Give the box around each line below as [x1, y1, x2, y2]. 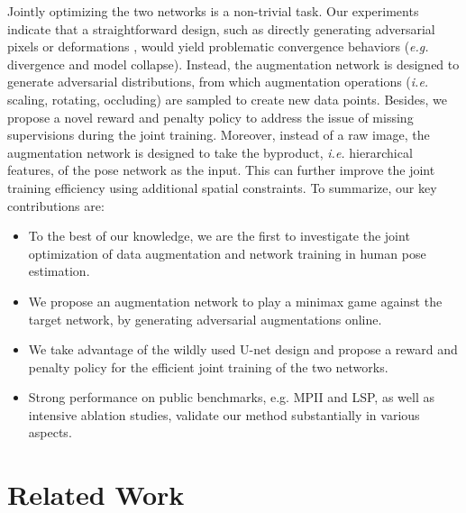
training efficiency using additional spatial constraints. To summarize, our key [7, 178, 437, 197]
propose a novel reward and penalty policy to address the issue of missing [7, 107, 414, 126]
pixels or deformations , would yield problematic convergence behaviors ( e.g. [7, 37, 429, 56]
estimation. [28, 261, 90, 280]
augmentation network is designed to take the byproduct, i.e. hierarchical [7, 142, 413, 161]
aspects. [28, 423, 72, 442]
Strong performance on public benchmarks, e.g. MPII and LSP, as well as [28, 388, 434, 407]
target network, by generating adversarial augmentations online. [28, 309, 382, 328]
